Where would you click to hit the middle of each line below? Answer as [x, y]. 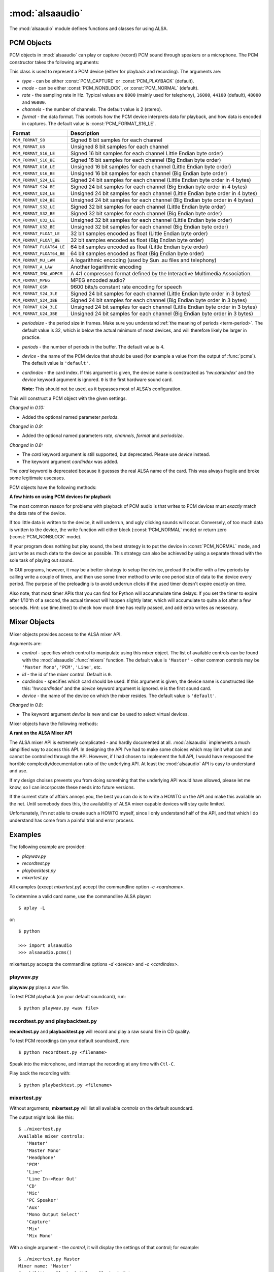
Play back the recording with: [40, 1073]
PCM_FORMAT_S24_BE [34, 186]
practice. [31, 337]
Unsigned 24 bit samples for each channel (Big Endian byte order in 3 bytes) [162, 314]
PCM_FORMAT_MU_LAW [34, 260]
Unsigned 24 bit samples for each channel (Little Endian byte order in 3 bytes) [164, 307]
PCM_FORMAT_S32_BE [34, 213]
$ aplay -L [32, 908]
